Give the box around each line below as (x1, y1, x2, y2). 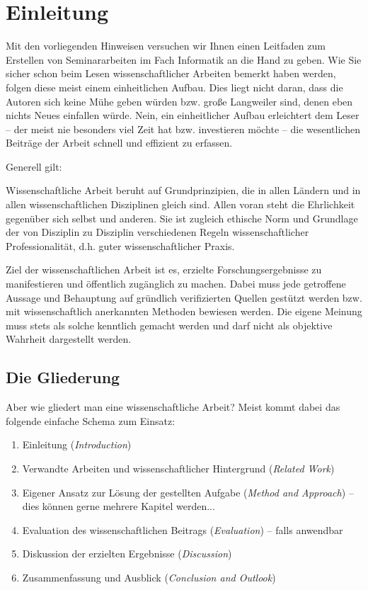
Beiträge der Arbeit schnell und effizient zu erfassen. (6, 135, 233, 150)
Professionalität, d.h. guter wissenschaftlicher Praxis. (6, 238, 235, 253)
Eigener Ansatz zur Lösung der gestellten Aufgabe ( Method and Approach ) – (22, 484, 354, 499)
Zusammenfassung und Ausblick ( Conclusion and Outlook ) (22, 569, 276, 584)
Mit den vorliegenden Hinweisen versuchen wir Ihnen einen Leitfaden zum (6, 38, 326, 53)
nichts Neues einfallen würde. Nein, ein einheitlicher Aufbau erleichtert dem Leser (6, 108, 360, 123)
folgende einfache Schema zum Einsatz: (6, 413, 176, 428)
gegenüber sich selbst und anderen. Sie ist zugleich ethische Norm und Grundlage (6, 210, 358, 225)
